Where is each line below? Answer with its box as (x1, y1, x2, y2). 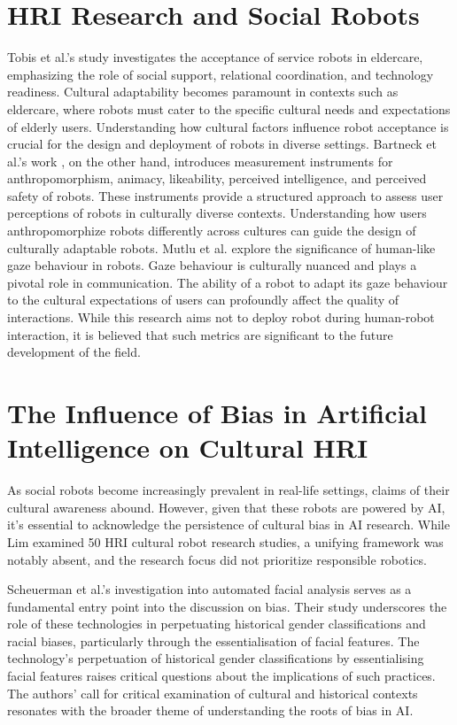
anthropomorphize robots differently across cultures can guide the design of (7, 221, 416, 240)
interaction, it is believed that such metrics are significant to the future (7, 325, 393, 343)
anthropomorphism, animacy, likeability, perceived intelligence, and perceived (7, 169, 427, 188)
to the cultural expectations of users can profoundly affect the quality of (7, 290, 399, 309)
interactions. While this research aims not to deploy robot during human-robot (7, 308, 435, 327)
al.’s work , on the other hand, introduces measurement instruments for (7, 151, 393, 170)
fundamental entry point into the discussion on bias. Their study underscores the (7, 597, 447, 615)
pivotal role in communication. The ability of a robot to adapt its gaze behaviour (7, 273, 448, 291)
